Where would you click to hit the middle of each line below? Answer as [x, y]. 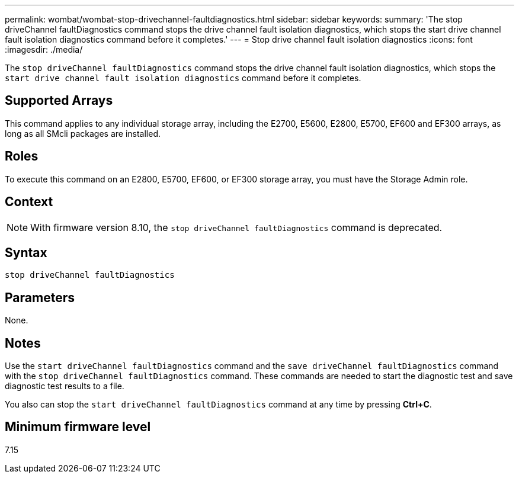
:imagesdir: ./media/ [44, 49]
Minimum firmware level [78, 427]
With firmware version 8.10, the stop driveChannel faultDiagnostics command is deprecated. [236, 227]
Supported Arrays [59, 101]
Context [29, 202]
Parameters [40, 297]
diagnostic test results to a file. [65, 386]
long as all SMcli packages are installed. [83, 133]
